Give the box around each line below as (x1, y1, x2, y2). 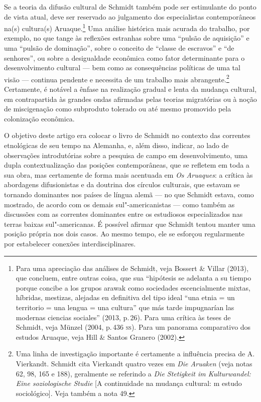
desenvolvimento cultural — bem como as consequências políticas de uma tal (4, 62, 240, 73)
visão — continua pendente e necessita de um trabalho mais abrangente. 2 (4, 72, 229, 84)
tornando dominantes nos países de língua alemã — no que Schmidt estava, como (4, 189, 254, 199)
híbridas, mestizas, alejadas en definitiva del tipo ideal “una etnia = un (16, 292, 235, 303)
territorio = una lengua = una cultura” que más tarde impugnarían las (16, 302, 234, 312)
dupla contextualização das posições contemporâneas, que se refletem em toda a (4, 160, 249, 170)
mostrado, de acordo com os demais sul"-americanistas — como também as (4, 199, 235, 209)
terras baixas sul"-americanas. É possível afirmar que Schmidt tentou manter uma (4, 218, 255, 229)
